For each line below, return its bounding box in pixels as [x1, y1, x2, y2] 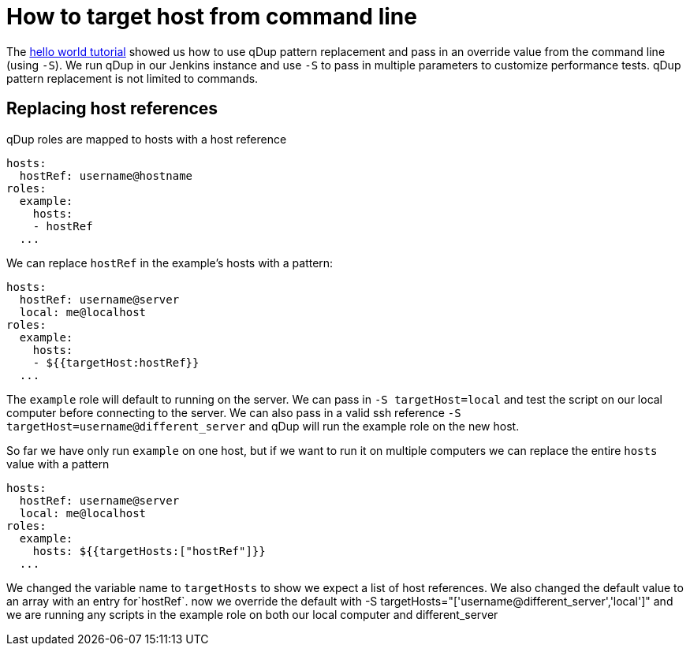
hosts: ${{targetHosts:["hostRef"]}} [32, 544, 266, 557]
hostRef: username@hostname [19, 169, 193, 182]
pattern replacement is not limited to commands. [6, 71, 259, 85]
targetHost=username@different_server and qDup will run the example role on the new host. [6, 419, 520, 433]
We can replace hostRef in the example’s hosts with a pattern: [6, 255, 334, 270]
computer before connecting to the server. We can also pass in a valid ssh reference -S [6, 405, 461, 419]
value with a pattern [6, 456, 110, 471]
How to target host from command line [6, 3, 417, 30]
